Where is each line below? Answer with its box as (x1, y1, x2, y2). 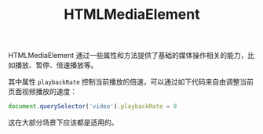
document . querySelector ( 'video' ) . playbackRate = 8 (8, 103, 177, 110)
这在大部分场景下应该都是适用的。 (8, 118, 119, 127)
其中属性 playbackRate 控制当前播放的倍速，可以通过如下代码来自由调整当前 (8, 77, 254, 87)
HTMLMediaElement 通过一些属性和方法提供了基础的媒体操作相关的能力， (8, 51, 248, 60)
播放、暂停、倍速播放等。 (14, 60, 98, 70)
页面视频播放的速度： (8, 87, 77, 96)
